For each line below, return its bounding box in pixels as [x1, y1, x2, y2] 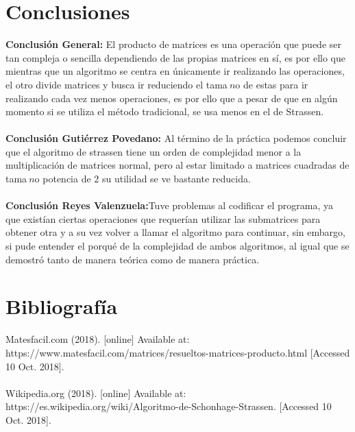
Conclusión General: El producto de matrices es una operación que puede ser [5, 37, 341, 51]
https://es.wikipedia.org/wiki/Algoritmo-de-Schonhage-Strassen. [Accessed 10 [5, 399, 332, 413]
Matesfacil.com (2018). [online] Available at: [5, 332, 190, 346]
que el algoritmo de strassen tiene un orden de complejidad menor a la [5, 144, 302, 158]
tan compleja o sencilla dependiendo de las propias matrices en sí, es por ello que [5, 50, 345, 64]
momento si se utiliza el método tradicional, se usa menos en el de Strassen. [5, 104, 324, 119]
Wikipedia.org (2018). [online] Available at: [5, 385, 186, 400]
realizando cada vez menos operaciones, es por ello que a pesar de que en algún [5, 91, 338, 105]
